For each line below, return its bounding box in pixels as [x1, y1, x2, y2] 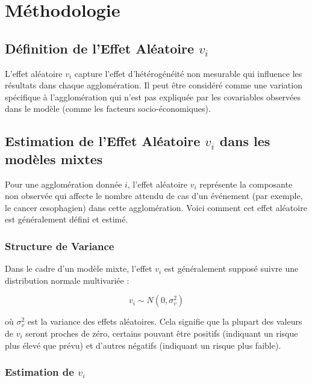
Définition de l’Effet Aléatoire [5, 38, 195, 57]
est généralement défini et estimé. [5, 213, 128, 225]
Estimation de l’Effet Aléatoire [5, 132, 201, 150]
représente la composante [199, 177, 293, 190]
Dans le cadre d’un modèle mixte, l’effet [5, 262, 152, 275]
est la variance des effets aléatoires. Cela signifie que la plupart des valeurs [27, 315, 302, 328]
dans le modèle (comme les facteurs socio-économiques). [5, 102, 211, 115]
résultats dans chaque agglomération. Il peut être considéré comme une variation [5, 79, 302, 91]
